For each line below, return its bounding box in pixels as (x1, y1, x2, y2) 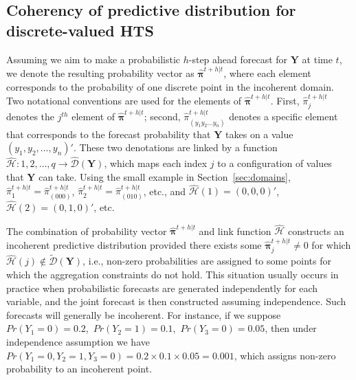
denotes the (6, 109, 55, 124)
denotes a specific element (229, 109, 338, 124)
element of (71, 109, 115, 124)
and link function (199, 223, 271, 238)
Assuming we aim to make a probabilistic (6, 52, 181, 66)
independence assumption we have (6, 334, 150, 348)
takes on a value (225, 126, 293, 141)
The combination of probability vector (6, 223, 167, 238)
